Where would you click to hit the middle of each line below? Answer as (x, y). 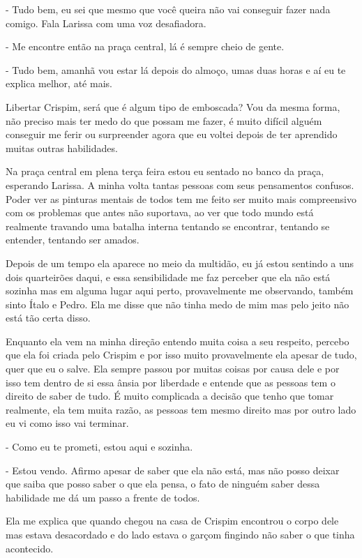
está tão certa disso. (48, 318)
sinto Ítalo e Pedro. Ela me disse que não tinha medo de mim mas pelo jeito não (178, 304)
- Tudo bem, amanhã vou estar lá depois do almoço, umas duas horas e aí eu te (176, 69)
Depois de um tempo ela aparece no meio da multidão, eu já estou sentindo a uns (180, 263)
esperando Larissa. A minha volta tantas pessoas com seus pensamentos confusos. (180, 184)
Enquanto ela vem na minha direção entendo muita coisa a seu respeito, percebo (178, 341)
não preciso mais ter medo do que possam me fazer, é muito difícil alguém (164, 120)
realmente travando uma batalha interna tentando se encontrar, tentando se (168, 226)
